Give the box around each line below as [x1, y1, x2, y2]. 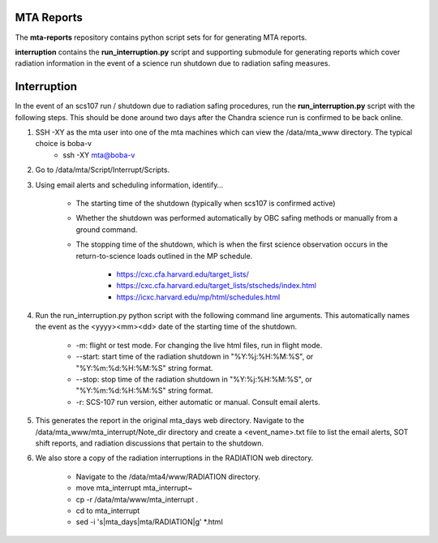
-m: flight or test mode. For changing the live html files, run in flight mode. [75, 340, 323, 350]
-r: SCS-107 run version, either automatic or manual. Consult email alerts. [75, 397, 320, 407]
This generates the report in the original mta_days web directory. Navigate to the [35, 416, 305, 425]
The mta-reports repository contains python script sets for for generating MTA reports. [15, 32, 307, 42]
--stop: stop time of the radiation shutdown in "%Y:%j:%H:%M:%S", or [75, 374, 312, 385]
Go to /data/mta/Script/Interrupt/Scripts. [35, 165, 170, 175]
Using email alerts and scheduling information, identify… [35, 179, 224, 190]
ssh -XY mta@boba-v [62, 150, 135, 160]
